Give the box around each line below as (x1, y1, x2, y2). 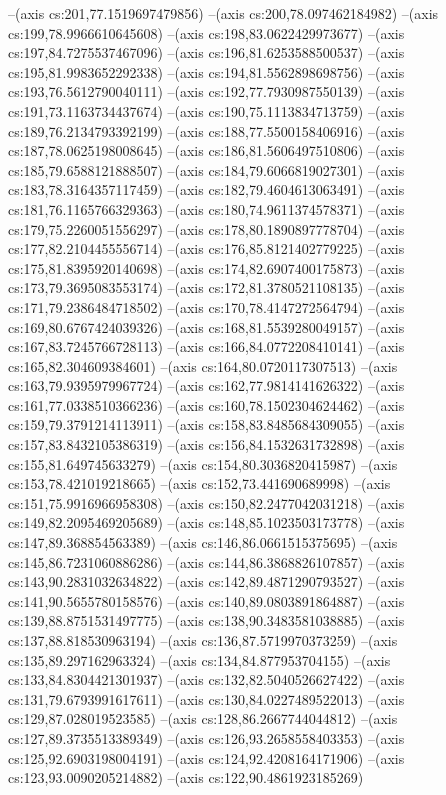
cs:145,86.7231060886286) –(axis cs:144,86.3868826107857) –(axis (8, 551, 405, 572)
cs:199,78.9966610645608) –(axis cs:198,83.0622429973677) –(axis (8, 22, 405, 43)
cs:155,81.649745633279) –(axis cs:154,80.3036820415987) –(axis (8, 453, 398, 474)
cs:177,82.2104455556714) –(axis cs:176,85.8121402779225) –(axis (8, 238, 405, 259)
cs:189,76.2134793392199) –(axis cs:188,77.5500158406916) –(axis (8, 120, 405, 141)
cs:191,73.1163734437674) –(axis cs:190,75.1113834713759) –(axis (8, 100, 405, 121)
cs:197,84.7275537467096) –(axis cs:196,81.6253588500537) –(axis (8, 42, 405, 63)
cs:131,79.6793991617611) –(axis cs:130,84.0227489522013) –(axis (8, 688, 405, 709)
